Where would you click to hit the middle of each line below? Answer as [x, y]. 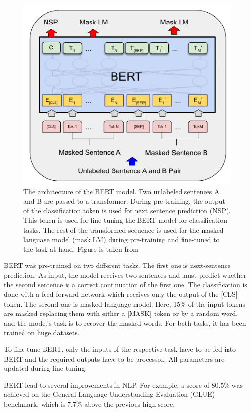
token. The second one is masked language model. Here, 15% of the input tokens [125, 303]
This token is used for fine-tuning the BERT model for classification [125, 220]
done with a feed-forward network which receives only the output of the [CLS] [121, 294]
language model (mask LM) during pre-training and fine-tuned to [122, 239]
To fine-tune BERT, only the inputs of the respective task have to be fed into [120, 349]
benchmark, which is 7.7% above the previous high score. [90, 404]
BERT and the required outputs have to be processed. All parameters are [114, 358]
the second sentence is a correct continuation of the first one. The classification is [125, 284]
